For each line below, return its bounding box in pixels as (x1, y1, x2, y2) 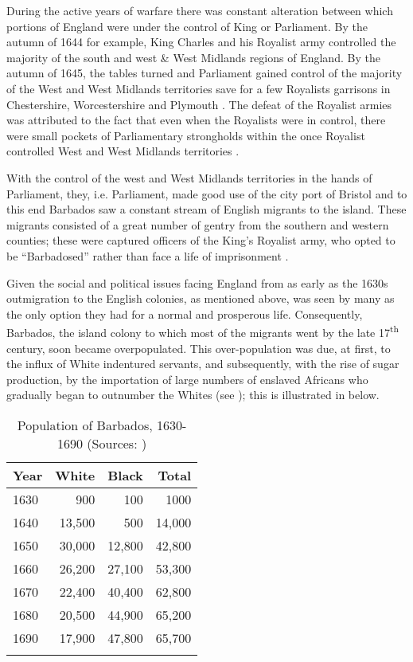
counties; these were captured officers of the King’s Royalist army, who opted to (6, 232, 395, 249)
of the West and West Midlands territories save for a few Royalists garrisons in (6, 80, 391, 96)
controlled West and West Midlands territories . (6, 143, 240, 159)
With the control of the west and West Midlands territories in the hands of (6, 169, 372, 186)
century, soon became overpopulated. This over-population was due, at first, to (6, 339, 391, 356)
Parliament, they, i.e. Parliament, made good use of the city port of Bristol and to (6, 185, 407, 202)
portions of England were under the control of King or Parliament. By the (6, 18, 368, 34)
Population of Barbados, (17, 415, 153, 434)
